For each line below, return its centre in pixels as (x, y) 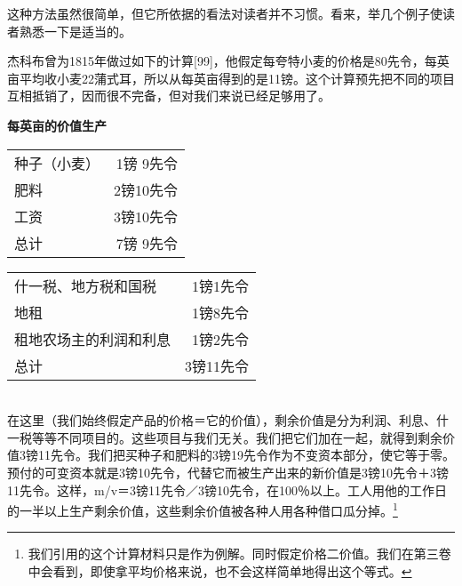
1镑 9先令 (147, 163)
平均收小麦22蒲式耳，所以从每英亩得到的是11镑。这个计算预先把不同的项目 (237, 78)
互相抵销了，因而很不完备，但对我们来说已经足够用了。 (169, 96)
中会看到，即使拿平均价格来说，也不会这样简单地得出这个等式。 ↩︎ (220, 570)
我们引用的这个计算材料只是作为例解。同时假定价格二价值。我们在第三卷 (239, 554)
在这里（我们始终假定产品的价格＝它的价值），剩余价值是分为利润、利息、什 (228, 420)
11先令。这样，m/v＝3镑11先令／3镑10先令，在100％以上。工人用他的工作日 (227, 490)
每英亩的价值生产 (57, 125)
